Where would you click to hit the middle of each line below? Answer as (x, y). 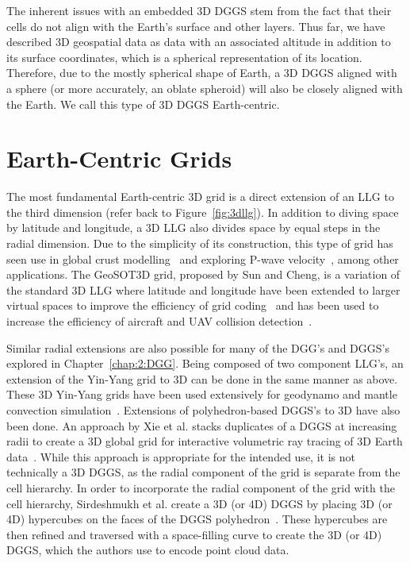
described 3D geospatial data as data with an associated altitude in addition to (199, 42)
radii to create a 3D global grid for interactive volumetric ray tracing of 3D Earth (205, 441)
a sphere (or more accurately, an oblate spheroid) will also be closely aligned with (205, 88)
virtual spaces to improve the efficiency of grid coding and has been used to (193, 305)
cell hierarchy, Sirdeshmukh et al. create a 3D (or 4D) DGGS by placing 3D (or (199, 503)
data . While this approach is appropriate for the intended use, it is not (181, 456)
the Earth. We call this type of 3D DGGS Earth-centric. (143, 104)
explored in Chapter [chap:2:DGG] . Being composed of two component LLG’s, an (205, 363)
